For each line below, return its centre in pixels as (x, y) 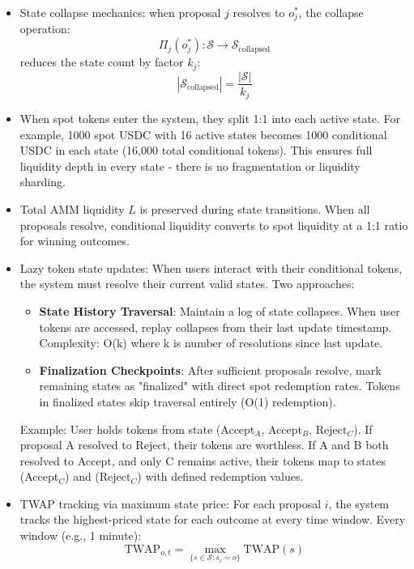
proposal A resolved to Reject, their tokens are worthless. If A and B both (204, 445)
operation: (45, 29)
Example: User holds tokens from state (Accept (137, 429)
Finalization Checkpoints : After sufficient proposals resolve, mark (210, 369)
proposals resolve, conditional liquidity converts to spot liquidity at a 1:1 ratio (214, 225)
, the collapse (331, 12)
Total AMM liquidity (72, 208)
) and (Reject (98, 476)
